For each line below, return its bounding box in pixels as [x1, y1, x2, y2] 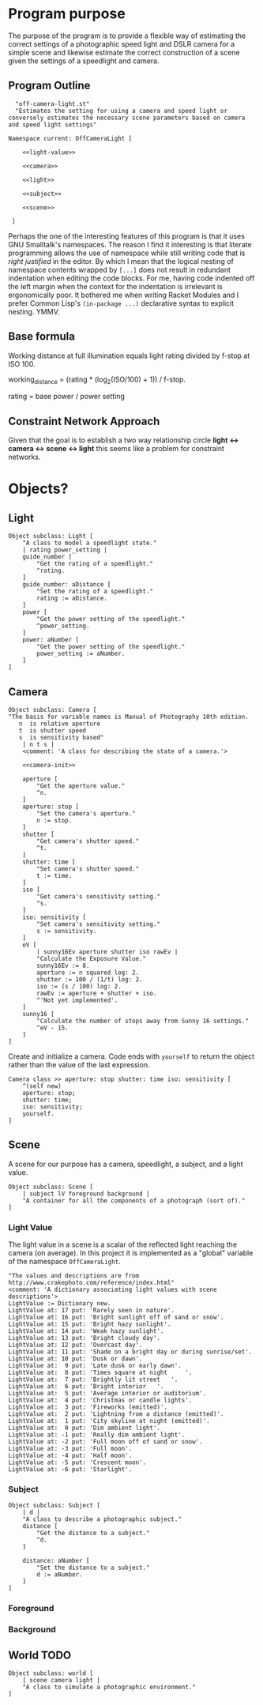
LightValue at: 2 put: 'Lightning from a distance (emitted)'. [8, 1410, 224, 1418]
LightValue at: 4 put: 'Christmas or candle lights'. [8, 1396, 193, 1405]
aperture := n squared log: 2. [36, 969, 140, 977]
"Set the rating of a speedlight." [36, 588, 154, 596]
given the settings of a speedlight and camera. [8, 56, 160, 66]
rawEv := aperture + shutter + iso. [36, 989, 157, 997]
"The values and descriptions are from [8, 1272, 140, 1280]
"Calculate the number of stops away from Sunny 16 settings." [36, 1017, 249, 1025]
